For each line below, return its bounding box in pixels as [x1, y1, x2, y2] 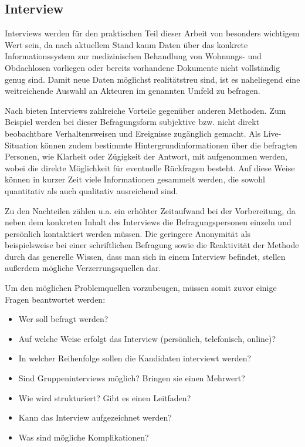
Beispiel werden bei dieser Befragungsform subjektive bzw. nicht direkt [5, 116, 260, 128]
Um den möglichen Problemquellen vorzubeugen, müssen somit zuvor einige [5, 282, 277, 294]
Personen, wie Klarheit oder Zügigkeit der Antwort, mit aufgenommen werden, [5, 150, 287, 162]
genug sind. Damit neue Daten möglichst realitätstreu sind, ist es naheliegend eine [5, 73, 300, 85]
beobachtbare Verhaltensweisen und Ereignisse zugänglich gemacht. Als [5, 127, 261, 139]
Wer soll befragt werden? [18, 313, 109, 325]
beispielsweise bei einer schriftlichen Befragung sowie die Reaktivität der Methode [5, 239, 299, 251]
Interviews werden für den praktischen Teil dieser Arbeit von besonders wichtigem [5, 27, 300, 39]
